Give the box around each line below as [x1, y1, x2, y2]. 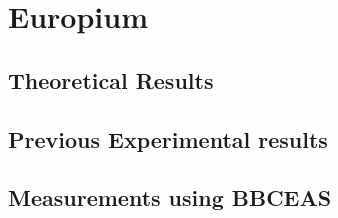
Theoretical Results [8, 64, 214, 95]
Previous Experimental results [8, 123, 328, 154]
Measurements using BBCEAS [8, 182, 332, 213]
